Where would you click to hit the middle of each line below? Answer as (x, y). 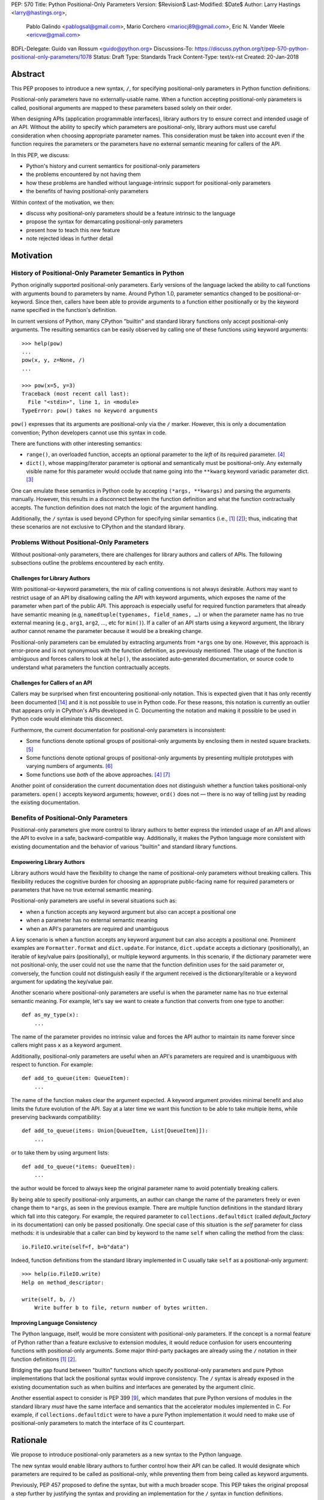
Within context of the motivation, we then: (63, 202)
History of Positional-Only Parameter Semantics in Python (97, 273)
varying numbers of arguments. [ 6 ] (70, 766)
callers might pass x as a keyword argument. (67, 1045)
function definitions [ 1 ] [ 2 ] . (44, 1359)
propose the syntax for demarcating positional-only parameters (104, 221)
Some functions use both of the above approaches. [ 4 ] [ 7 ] (98, 775)
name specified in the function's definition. (64, 310)
